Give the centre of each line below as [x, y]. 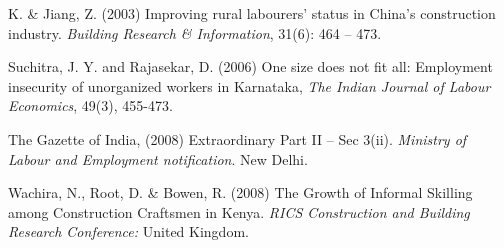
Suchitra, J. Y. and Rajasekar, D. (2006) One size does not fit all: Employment [250, 66]
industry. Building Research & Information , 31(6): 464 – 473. [195, 32]
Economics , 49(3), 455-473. [90, 105]
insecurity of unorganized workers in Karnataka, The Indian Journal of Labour [249, 85]
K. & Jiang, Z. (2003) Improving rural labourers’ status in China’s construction [252, 13]
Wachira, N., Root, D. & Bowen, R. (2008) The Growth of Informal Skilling [240, 192]
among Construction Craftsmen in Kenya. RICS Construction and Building [239, 211]
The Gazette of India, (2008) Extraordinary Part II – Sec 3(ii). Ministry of [237, 138]
